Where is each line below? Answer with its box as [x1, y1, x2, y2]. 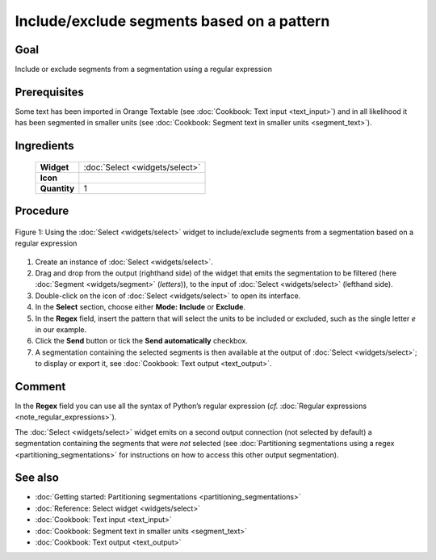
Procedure [15, 204, 69, 218]
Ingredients [15, 139, 74, 153]
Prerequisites [15, 85, 84, 99]
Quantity [40, 183, 75, 194]
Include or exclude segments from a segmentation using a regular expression [15, 65, 272, 74]
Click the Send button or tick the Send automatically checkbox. [35, 336, 248, 346]
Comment [15, 380, 66, 394]
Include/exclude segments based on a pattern [15, 12, 330, 30]
